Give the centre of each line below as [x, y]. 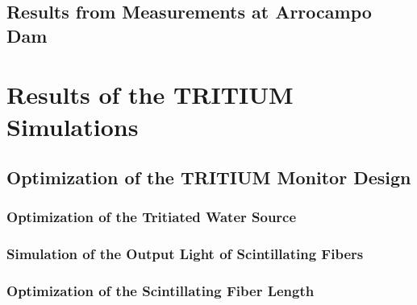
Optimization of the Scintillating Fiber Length [161, 291]
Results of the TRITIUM [150, 95]
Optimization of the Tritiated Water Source [152, 217]
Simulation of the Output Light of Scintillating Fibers [185, 254]
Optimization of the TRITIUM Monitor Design [209, 177]
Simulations [73, 126]
